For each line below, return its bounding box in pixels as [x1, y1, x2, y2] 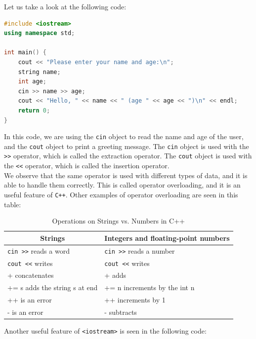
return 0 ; [18, 107, 50, 114]
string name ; [18, 68, 61, 75]
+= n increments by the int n [104, 282, 195, 293]
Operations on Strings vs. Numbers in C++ [52, 216, 185, 226]
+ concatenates [7, 270, 54, 280]
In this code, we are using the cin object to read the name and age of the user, [4, 131, 244, 142]
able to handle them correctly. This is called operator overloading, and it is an [4, 180, 241, 190]
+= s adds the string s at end [7, 282, 98, 293]
